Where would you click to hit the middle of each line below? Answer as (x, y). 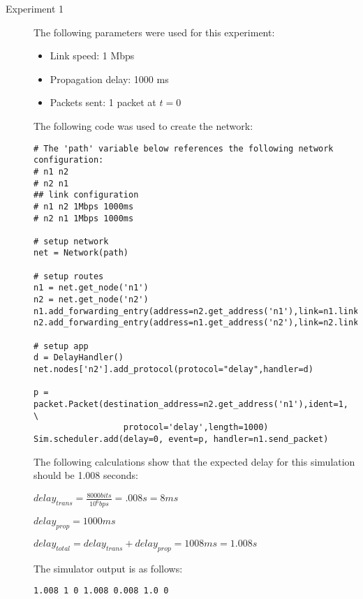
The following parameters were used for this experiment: (154, 32)
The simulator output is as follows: (108, 568)
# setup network (71, 241)
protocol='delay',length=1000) (196, 428)
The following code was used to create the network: (143, 125)
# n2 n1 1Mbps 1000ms (84, 218)
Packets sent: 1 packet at (103, 102)
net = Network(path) (81, 253)
